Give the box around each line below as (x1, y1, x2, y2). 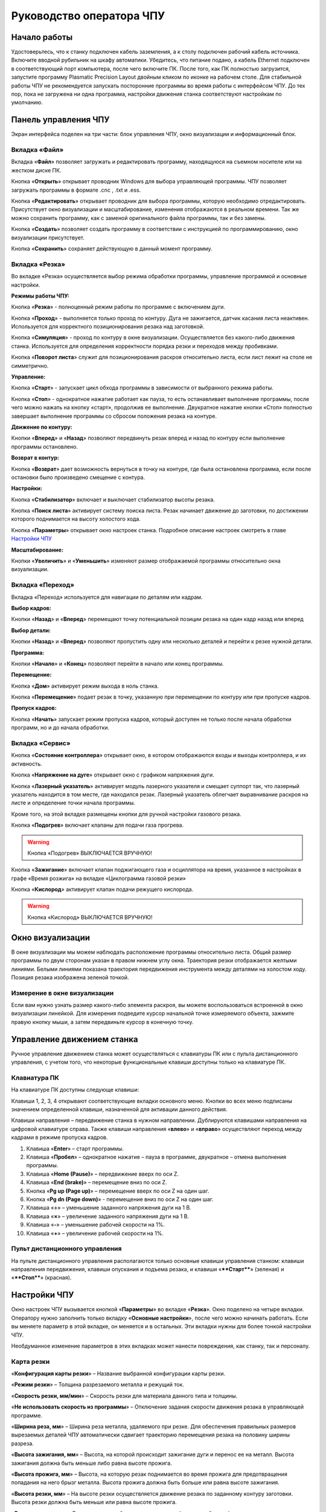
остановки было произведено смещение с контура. (11, 474, 145, 481)
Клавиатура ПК (11, 1074, 60, 1082)
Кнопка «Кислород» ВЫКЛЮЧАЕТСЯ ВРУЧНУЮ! (27, 913, 153, 921)
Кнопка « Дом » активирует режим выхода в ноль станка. (11, 682, 159, 689)
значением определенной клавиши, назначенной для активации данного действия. (11, 1106, 228, 1113)
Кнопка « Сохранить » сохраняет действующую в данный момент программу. (11, 245, 213, 252)
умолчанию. (11, 99, 43, 106)
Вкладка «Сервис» (11, 739, 71, 748)
